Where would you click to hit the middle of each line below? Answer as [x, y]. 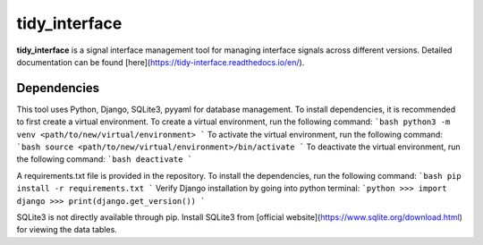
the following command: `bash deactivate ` [105, 159]
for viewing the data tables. [67, 230]
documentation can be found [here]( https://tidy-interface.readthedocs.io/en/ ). [161, 62]
